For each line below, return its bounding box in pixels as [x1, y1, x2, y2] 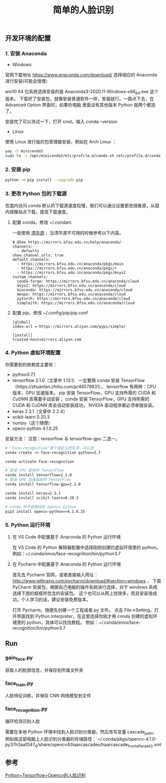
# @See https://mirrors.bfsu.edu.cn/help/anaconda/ [12, 240, 121, 244]
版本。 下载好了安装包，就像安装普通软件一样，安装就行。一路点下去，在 [5, 96, 154, 102]
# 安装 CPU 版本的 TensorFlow [5, 468, 64, 473]
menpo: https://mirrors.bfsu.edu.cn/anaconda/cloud [17, 292, 126, 297]
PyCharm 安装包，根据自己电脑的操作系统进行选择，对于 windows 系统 [12, 584, 158, 590]
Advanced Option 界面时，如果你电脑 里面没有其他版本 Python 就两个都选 [5, 102, 156, 108]
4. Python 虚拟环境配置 [5, 349, 61, 356]
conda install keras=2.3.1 [5, 490, 61, 496]
